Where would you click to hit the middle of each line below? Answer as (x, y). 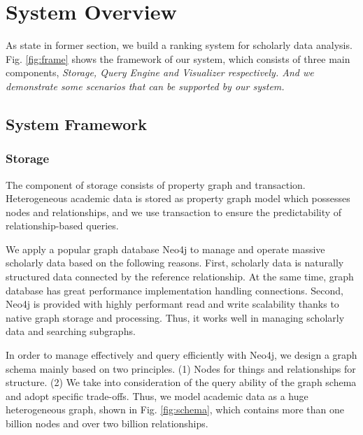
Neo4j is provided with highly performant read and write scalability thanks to (172, 304)
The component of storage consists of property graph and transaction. (156, 184)
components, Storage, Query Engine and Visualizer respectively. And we (160, 72)
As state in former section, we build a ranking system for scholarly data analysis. (179, 45)
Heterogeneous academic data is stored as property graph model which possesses (178, 198)
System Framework (76, 123)
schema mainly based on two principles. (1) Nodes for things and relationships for (181, 368)
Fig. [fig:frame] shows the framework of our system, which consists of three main (178, 58)
